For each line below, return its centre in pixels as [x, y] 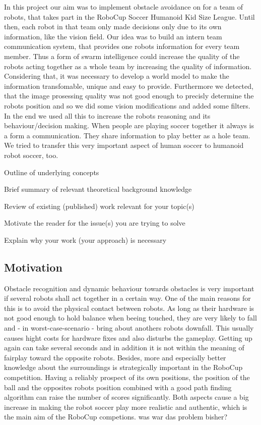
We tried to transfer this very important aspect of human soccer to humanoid [124, 145]
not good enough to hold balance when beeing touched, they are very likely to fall [130, 318]
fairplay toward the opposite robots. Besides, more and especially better [115, 357]
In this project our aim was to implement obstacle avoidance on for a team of [123, 7]
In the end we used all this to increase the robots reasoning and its [107, 115]
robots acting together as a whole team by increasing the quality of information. [128, 66]
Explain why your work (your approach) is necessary [85, 240]
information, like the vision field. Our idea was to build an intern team [113, 36]
